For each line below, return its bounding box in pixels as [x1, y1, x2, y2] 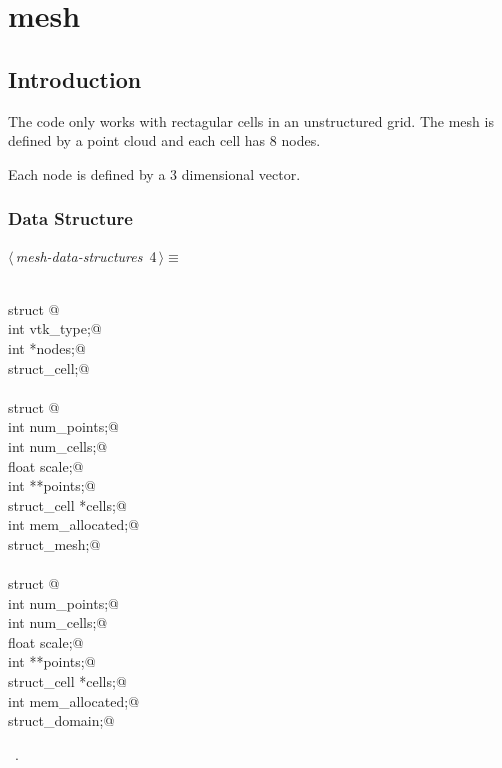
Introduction [8, 63, 142, 94]
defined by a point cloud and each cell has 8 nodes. [8, 130, 321, 151]
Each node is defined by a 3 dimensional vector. [8, 163, 301, 184]
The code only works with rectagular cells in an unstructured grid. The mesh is [8, 110, 494, 131]
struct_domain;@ [8, 710, 115, 731]
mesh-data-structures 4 [15, 245, 157, 266]
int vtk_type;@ [8, 318, 102, 339]
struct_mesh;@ [8, 533, 101, 554]
